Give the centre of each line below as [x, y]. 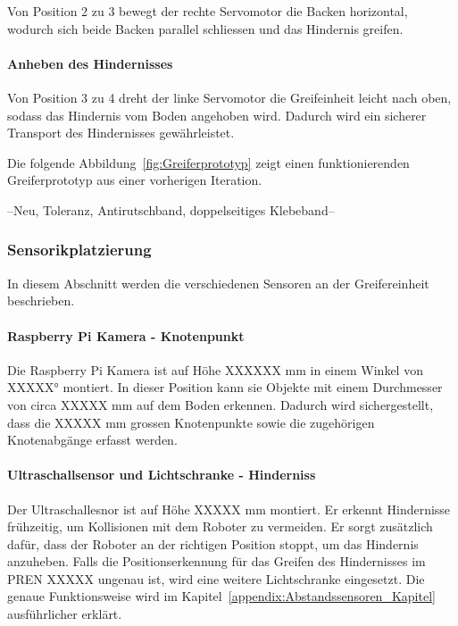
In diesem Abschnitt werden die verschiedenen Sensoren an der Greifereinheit [218, 283]
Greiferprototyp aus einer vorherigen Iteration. [135, 180]
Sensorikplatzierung [79, 250]
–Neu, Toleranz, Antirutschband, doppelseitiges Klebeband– [171, 209]
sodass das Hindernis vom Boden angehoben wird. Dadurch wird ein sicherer [217, 115]
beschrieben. [41, 300]
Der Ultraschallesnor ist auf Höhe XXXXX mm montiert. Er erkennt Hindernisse [229, 509]
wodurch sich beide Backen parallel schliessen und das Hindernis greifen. [205, 28]
